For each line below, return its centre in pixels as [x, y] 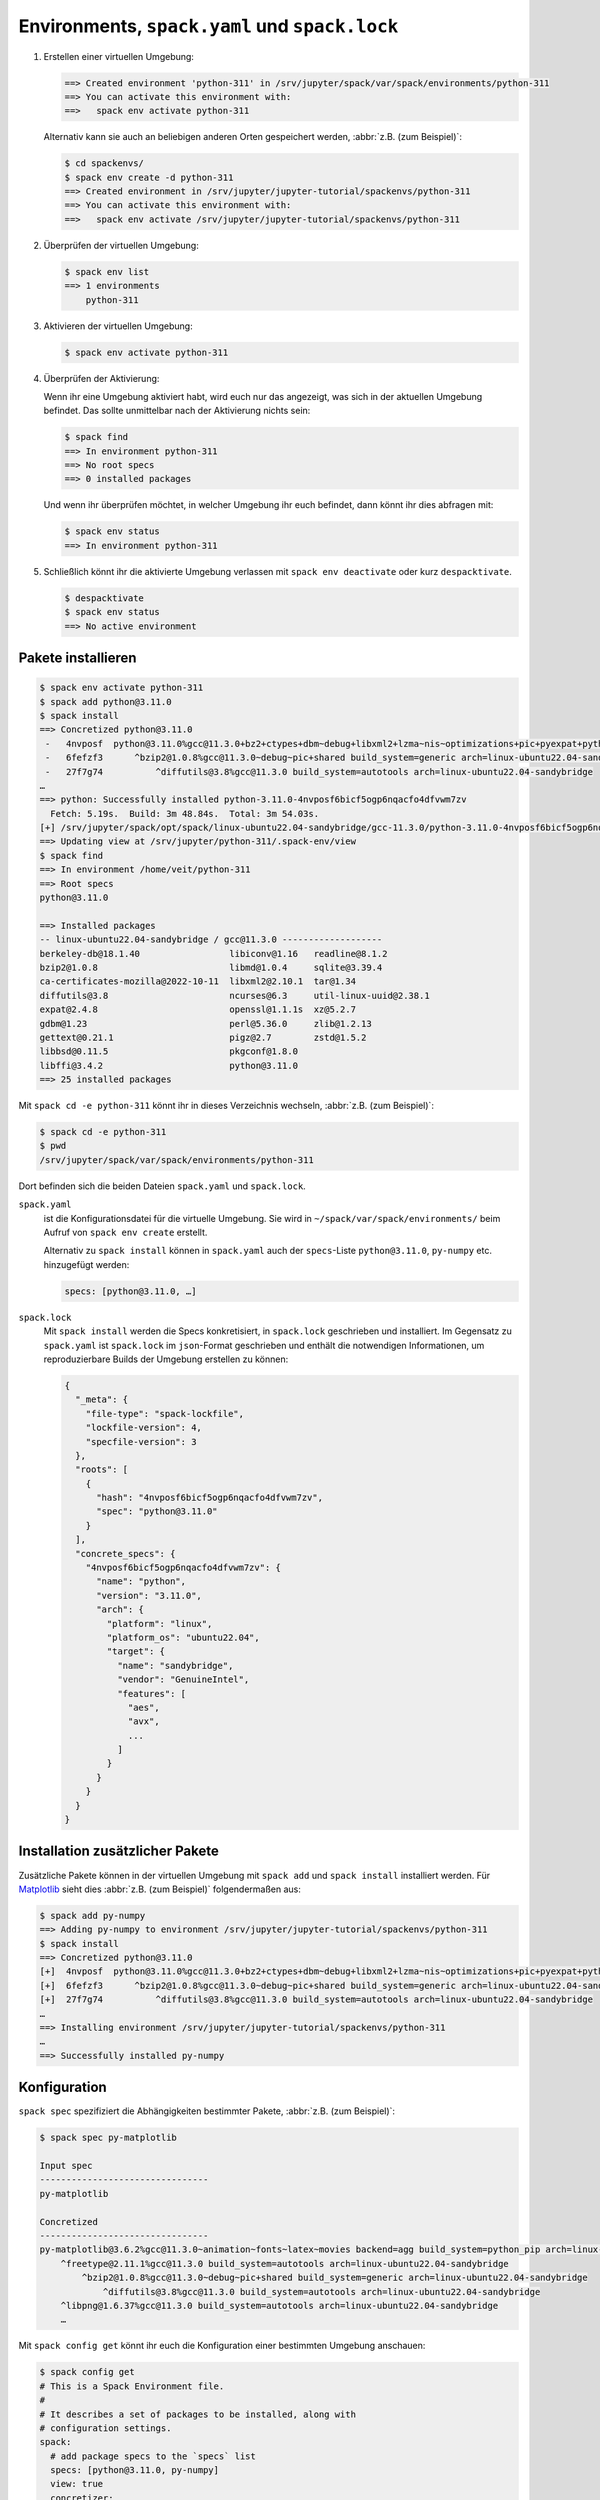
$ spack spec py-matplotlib [108, 2138]
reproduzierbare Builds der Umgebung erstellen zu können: [166, 1359]
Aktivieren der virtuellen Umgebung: [118, 326]
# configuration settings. [105, 2428]
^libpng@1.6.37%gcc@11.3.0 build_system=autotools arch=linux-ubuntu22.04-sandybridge [279, 2305]
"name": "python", [141, 1581]
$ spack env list [107, 271]
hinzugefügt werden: [86, 1264]
